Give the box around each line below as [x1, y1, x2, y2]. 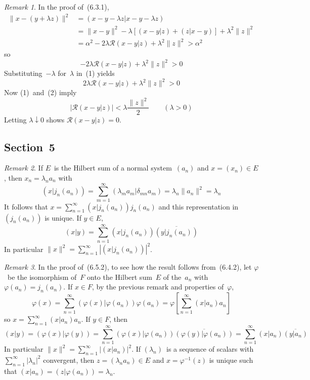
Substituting [4, 68, 42, 78]
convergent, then [43, 354, 95, 365]
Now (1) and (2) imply [4, 87, 77, 98]
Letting [4, 114, 27, 124]
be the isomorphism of [7, 271, 77, 282]
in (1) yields [76, 68, 115, 78]
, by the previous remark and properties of [92, 281, 224, 292]
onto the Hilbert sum [86, 271, 152, 282]
